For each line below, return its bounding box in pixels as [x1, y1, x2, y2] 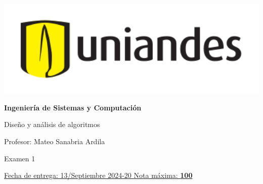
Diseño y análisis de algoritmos [4, 119, 100, 130]
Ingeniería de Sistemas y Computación [4, 102, 142, 112]
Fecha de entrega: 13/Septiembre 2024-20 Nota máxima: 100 [4, 170, 193, 180]
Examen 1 [4, 153, 35, 163]
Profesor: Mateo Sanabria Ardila [4, 136, 105, 146]
